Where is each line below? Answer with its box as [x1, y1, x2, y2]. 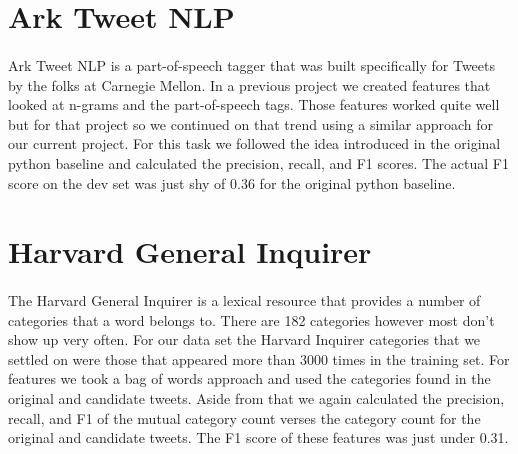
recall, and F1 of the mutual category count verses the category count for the [8, 407, 481, 428]
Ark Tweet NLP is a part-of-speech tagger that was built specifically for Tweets [8, 54, 495, 75]
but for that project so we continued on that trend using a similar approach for [8, 113, 494, 134]
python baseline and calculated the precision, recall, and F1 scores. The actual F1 [8, 152, 509, 173]
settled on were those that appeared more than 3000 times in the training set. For [8, 348, 510, 369]
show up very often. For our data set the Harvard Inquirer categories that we [8, 329, 481, 350]
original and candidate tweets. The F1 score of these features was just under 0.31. [8, 427, 509, 448]
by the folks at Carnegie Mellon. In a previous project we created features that [8, 74, 491, 95]
